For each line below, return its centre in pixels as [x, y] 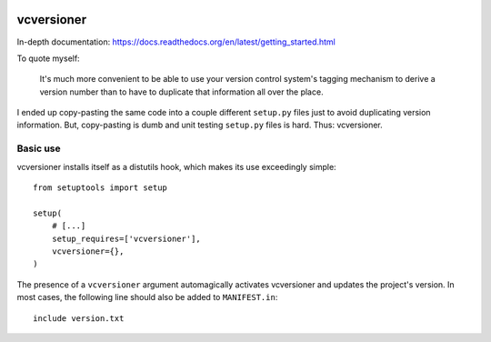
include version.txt [79, 318]
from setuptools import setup [100, 188]
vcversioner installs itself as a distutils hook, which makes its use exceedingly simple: [176, 166]
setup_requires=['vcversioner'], [126, 238]
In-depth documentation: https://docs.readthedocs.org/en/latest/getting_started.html [176, 42]
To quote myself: [49, 58]
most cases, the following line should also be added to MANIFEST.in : [147, 297]
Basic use [39, 148]
